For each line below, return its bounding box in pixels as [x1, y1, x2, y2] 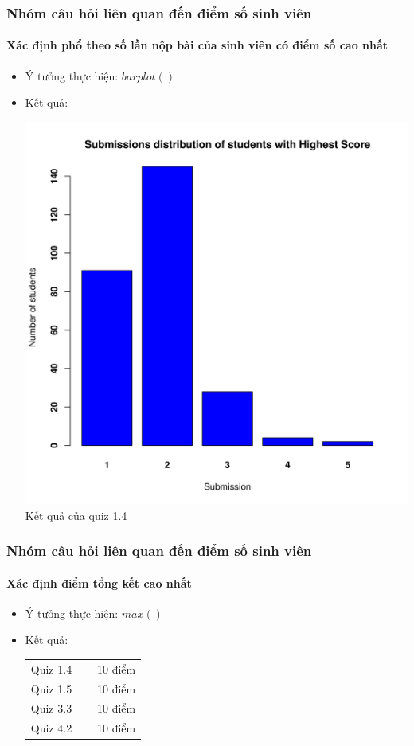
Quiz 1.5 [30, 680, 72, 697]
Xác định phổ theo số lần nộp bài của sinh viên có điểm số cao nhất [6, 37, 389, 53]
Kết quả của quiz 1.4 [25, 506, 127, 523]
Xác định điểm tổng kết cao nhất [6, 574, 192, 591]
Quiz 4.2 [30, 720, 72, 736]
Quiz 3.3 [30, 700, 72, 717]
